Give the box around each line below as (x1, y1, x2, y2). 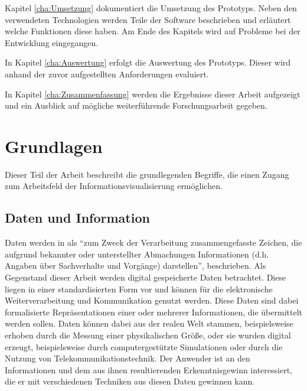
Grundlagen (5, 133, 103, 158)
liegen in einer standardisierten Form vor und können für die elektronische (5, 282, 273, 295)
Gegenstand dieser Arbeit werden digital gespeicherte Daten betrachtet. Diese (5, 271, 286, 284)
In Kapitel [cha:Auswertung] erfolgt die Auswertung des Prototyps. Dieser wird (5, 56, 291, 69)
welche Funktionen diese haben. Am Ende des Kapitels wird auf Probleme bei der (5, 25, 301, 37)
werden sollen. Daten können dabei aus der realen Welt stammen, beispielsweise (5, 317, 293, 330)
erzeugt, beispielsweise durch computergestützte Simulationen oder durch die (5, 340, 283, 353)
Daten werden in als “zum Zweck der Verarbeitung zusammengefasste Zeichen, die (5, 236, 302, 249)
